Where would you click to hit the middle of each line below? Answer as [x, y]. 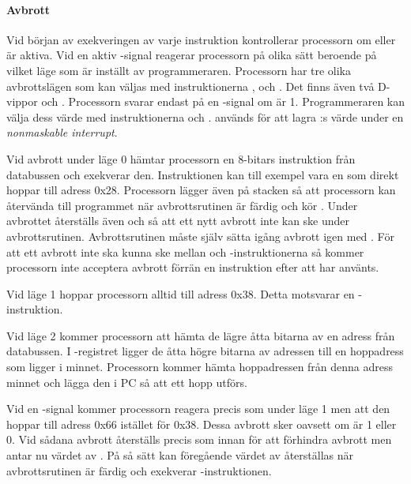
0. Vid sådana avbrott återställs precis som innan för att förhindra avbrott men [199, 439]
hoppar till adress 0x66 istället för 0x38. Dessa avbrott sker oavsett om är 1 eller [202, 424]
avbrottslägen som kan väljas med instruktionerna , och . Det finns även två [190, 86]
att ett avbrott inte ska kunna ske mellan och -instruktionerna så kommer [185, 251]
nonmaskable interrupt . [62, 132]
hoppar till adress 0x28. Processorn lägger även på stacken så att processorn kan [201, 190]
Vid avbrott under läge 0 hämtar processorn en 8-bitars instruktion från [181, 158]
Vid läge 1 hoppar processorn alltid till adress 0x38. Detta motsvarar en [181, 293]
